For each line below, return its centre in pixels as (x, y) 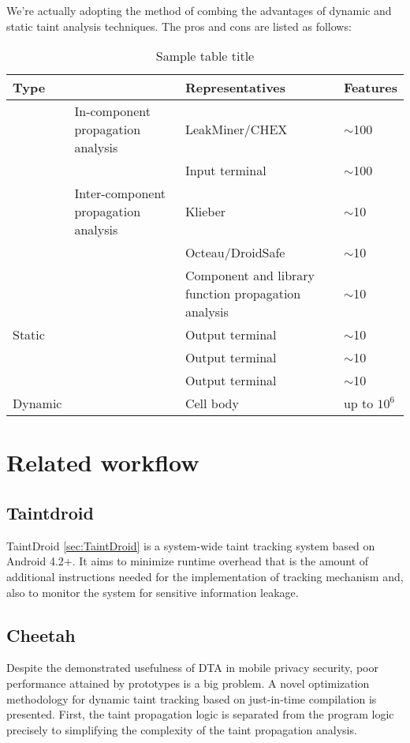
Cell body (212, 403)
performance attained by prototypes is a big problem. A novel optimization (188, 683)
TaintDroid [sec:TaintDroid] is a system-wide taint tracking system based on (191, 545)
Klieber (205, 212)
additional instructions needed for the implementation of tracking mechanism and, (205, 576)
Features (370, 88)
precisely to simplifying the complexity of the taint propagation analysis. (182, 729)
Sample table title (205, 56)
